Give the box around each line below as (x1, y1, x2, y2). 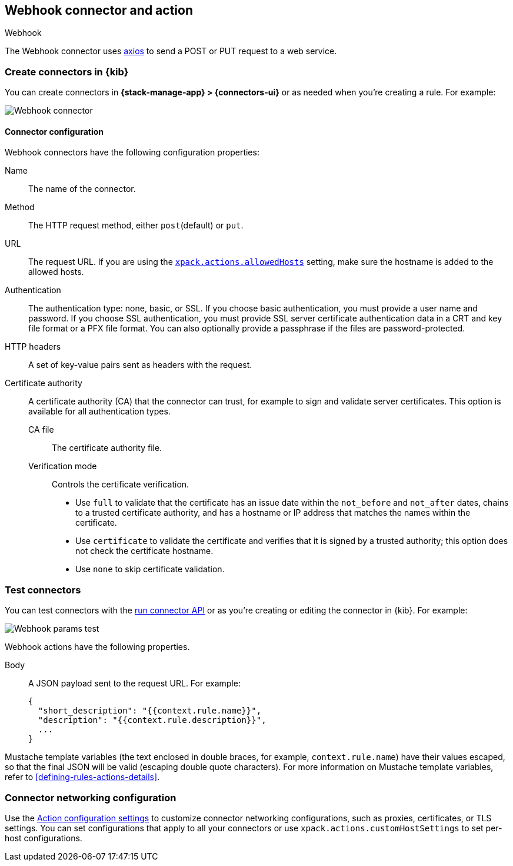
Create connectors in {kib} (5, 65, 129, 78)
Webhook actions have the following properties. (5, 642, 190, 652)
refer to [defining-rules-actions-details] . (5, 772, 160, 782)
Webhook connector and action (5, 3, 193, 18)
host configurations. (5, 832, 82, 843)
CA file (28, 424, 54, 435)
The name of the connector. (28, 184, 136, 194)
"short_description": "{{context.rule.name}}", (38, 706, 262, 716)
